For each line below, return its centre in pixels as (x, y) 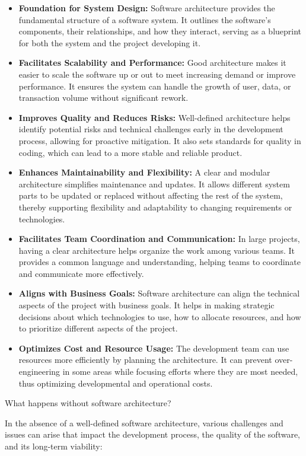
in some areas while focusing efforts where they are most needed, (180, 372)
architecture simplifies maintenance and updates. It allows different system (154, 184)
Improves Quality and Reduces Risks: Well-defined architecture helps (154, 117)
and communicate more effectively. (81, 273)
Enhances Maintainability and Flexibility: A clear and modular (144, 172)
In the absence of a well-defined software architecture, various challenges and (144, 422)
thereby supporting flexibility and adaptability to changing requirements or (155, 207)
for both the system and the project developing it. (110, 42)
